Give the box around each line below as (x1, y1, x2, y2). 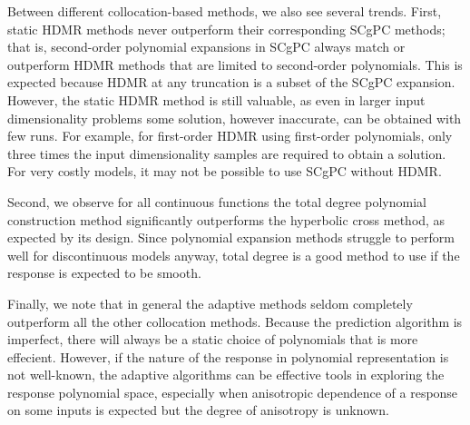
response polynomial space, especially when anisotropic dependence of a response (7, 382, 458, 401)
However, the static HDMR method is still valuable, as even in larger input (7, 90, 426, 109)
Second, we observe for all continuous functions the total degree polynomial (7, 192, 426, 211)
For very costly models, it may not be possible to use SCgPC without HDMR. (7, 162, 442, 181)
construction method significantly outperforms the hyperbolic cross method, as (7, 210, 446, 229)
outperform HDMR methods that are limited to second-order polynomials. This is (7, 54, 463, 74)
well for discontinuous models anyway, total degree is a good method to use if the (7, 245, 460, 264)
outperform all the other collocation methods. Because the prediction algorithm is (7, 311, 463, 331)
